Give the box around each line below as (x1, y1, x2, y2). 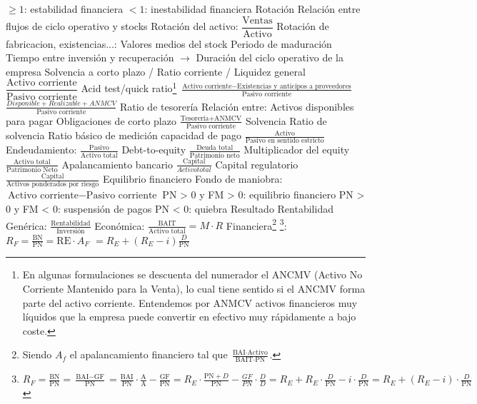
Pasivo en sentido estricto (245, 137, 324, 145)
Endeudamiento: (6, 142, 77, 157)
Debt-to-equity (121, 142, 186, 157)
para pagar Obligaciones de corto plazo (6, 113, 176, 128)
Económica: (94, 218, 145, 233)
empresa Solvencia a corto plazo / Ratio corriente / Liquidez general (6, 64, 306, 79)
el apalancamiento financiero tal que (69, 347, 228, 362)
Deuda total (196, 143, 234, 151)
